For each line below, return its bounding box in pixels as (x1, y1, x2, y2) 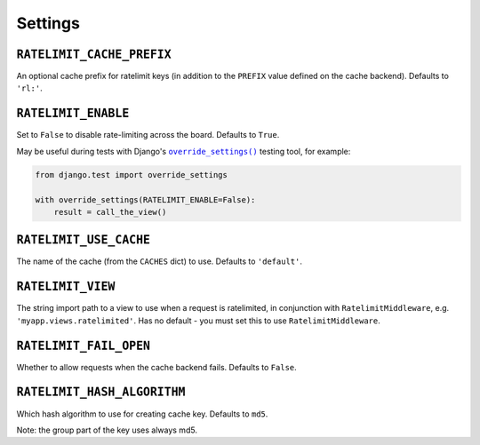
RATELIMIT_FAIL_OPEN (16, 338, 151, 353)
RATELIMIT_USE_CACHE (16, 233, 151, 248)
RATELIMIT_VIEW (16, 280, 116, 294)
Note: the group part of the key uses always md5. (16, 425, 197, 435)
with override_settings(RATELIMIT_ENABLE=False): (35, 195, 256, 204)
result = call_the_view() (53, 207, 167, 217)
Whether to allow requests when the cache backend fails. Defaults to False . (16, 362, 297, 372)
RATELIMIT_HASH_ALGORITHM (16, 385, 186, 400)
